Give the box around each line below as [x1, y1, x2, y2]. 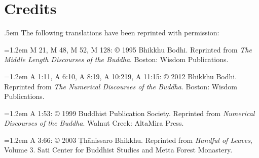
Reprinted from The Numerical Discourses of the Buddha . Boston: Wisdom [4, 81, 237, 91]
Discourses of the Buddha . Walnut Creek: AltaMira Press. [4, 118, 184, 128]
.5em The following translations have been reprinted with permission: [4, 27, 219, 38]
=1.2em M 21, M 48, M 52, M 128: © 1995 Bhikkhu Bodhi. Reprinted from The [4, 44, 252, 55]
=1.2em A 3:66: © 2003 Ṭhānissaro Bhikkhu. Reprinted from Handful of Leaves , [4, 134, 252, 145]
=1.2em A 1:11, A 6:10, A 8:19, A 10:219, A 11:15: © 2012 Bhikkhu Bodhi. [4, 71, 237, 81]
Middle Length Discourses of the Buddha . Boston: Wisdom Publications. [4, 54, 229, 65]
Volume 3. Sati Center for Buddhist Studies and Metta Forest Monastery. [4, 144, 233, 155]
